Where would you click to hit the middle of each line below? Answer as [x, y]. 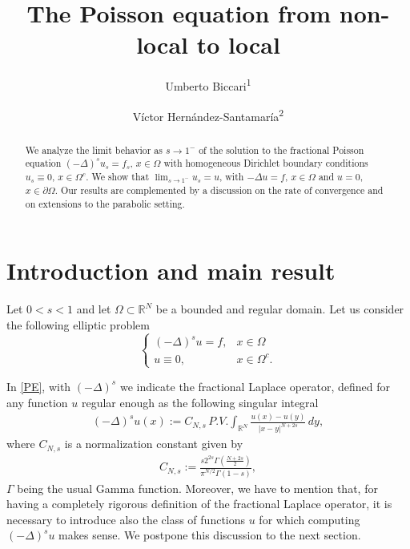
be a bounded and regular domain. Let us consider [280, 309]
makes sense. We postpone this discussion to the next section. [210, 535]
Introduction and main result [171, 270]
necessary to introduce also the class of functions [126, 519]
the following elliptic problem [78, 324]
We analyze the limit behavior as [94, 149]
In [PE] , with [39, 386]
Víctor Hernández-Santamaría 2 [208, 115]
